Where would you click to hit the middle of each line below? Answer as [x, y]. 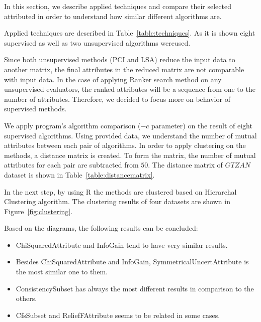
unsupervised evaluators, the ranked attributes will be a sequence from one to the [130, 89]
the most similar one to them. [62, 272]
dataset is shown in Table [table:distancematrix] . [79, 174]
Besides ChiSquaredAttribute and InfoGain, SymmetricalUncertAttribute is [132, 262]
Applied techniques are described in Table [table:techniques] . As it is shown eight [130, 33]
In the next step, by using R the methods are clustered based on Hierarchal [120, 191]
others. [26, 298]
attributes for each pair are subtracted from [71, 165]
